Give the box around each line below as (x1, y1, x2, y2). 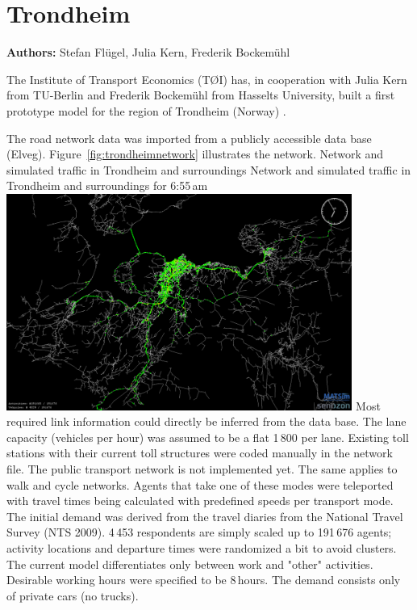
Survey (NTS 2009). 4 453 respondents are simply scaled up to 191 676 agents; (6, 524, 392, 541)
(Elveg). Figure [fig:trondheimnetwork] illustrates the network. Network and (6, 145, 384, 162)
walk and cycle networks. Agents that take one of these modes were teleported (6, 476, 394, 493)
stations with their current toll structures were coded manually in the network (6, 444, 393, 461)
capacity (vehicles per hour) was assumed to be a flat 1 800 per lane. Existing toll (6, 428, 409, 445)
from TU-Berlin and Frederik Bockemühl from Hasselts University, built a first (6, 86, 395, 103)
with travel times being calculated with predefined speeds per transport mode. (6, 492, 394, 509)
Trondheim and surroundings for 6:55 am (6, 177, 208, 194)
